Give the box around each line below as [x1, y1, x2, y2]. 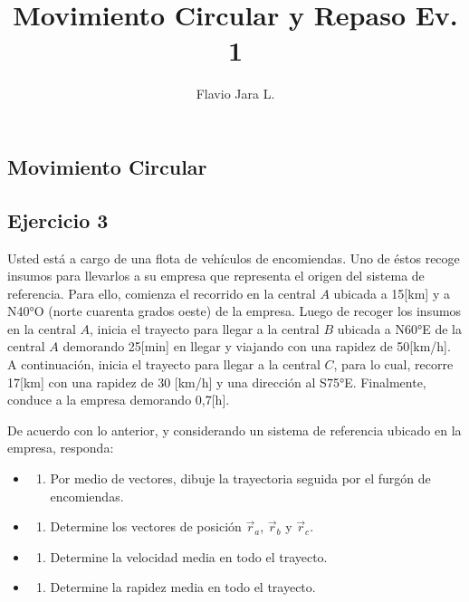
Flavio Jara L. [196, 84, 275, 103]
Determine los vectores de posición [50, 517, 242, 536]
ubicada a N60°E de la [337, 319, 462, 338]
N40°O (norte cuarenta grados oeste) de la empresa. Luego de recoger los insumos [7, 301, 462, 320]
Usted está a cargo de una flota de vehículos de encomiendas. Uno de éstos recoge [7, 248, 460, 267]
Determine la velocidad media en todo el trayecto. [50, 547, 328, 566]
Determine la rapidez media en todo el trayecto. [50, 578, 316, 597]
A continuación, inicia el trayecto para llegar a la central [7, 355, 321, 374]
